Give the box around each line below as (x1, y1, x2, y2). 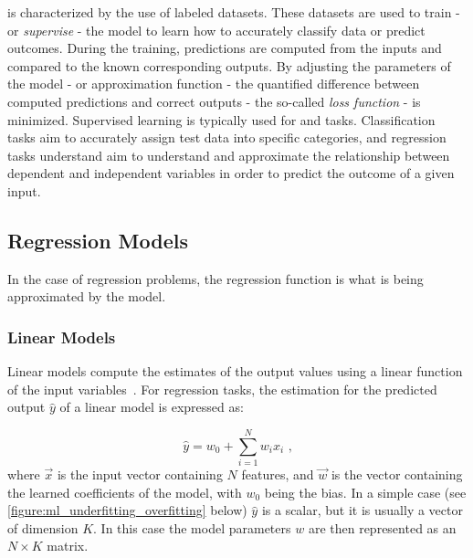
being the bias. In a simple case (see (264, 482, 467, 501)
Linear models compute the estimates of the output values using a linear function (7, 362, 463, 381)
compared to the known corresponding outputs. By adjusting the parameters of (7, 56, 451, 75)
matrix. (47, 536, 89, 555)
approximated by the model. (7, 287, 166, 306)
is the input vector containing (57, 465, 223, 484)
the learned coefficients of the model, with (7, 482, 242, 501)
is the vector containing (331, 465, 463, 484)
